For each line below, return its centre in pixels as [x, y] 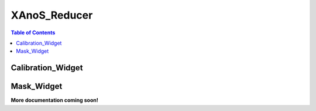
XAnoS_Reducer [52, 15]
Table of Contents [33, 33]
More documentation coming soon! [55, 100]
